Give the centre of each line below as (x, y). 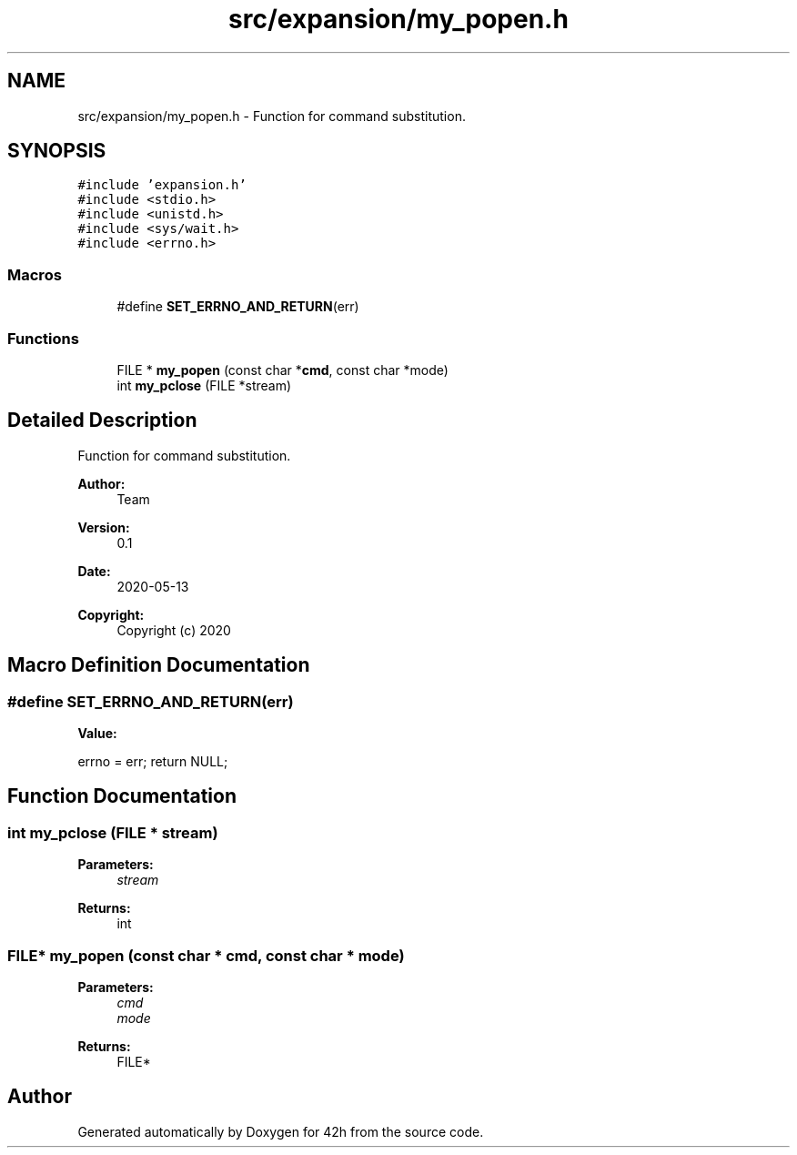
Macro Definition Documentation (159, 665)
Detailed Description (102, 420)
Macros (35, 274)
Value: (97, 733)
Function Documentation (122, 796)
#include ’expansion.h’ (162, 185)
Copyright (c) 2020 (174, 630)
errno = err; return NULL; (153, 761)
